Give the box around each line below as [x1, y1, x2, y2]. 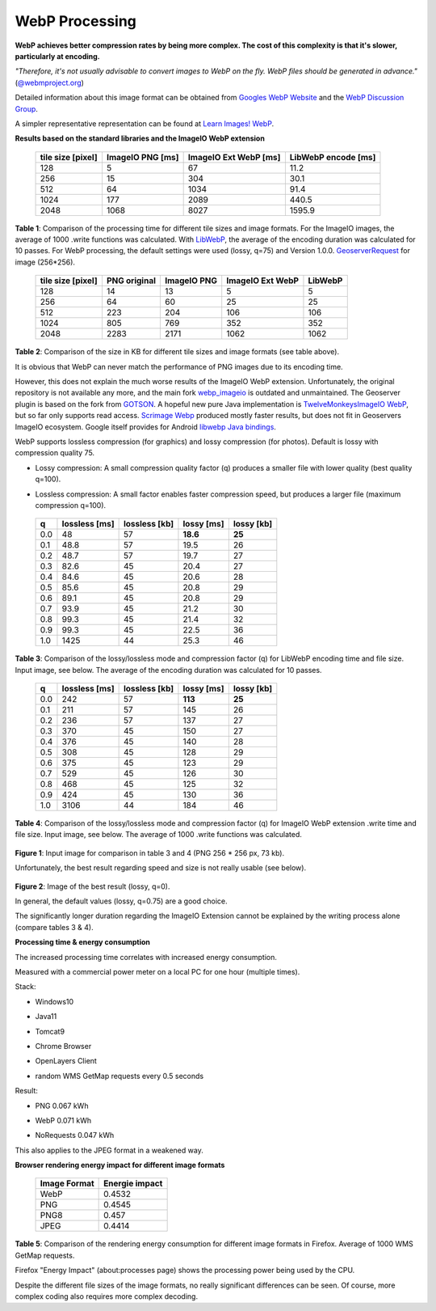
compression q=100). [35, 500, 107, 510]
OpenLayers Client [35, 1056, 97, 1066]
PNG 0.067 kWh [35, 1101, 89, 1110]
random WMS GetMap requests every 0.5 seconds [35, 1071, 204, 1081]
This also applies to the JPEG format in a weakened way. [15, 1145, 203, 1155]
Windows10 [35, 996, 74, 1006]
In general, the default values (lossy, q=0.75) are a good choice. [15, 896, 228, 906]
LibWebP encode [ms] [289, 151, 376, 163]
